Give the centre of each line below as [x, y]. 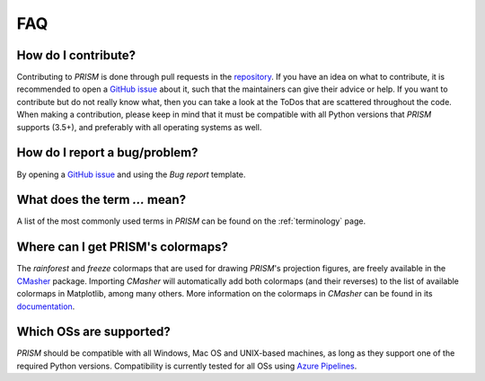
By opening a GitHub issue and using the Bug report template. [131, 174]
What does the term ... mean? [101, 200]
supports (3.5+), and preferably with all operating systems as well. [139, 127]
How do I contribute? [76, 55]
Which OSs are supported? [93, 332]
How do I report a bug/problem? [107, 153]
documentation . [46, 306]
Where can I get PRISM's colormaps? [122, 247]
